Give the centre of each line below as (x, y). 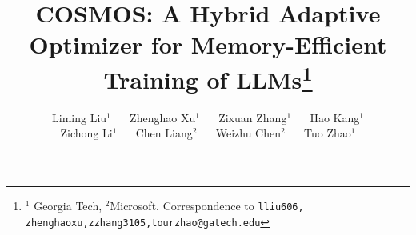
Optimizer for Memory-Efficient (208, 44)
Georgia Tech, (68, 206)
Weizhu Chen (248, 133)
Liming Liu (80, 117)
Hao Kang (335, 117)
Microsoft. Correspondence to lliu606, (207, 206)
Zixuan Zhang (253, 117)
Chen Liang (164, 133)
